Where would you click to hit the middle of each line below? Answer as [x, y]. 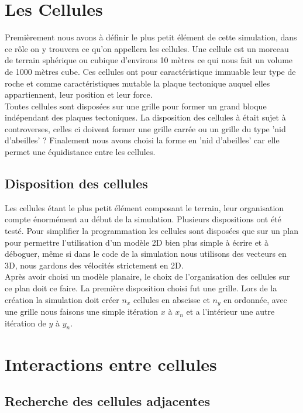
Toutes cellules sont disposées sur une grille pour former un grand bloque [136, 106]
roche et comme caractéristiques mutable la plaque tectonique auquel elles [137, 83]
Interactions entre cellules [111, 364]
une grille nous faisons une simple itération [82, 312]
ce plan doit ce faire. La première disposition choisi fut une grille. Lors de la [141, 288]
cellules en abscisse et [171, 299]
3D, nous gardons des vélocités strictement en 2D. [94, 265]
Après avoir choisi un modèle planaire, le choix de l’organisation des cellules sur [147, 276]
